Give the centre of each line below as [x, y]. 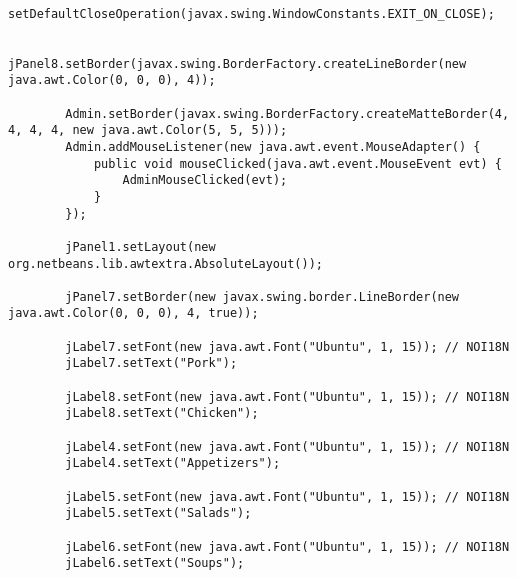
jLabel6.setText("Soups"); [155, 563]
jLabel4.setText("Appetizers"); [173, 463]
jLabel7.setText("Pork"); [151, 363]
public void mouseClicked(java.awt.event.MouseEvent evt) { [297, 163]
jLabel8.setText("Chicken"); [162, 413]
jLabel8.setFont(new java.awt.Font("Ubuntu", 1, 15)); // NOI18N [287, 396]
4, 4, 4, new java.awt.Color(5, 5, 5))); [148, 130]
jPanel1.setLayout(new [140, 246]
